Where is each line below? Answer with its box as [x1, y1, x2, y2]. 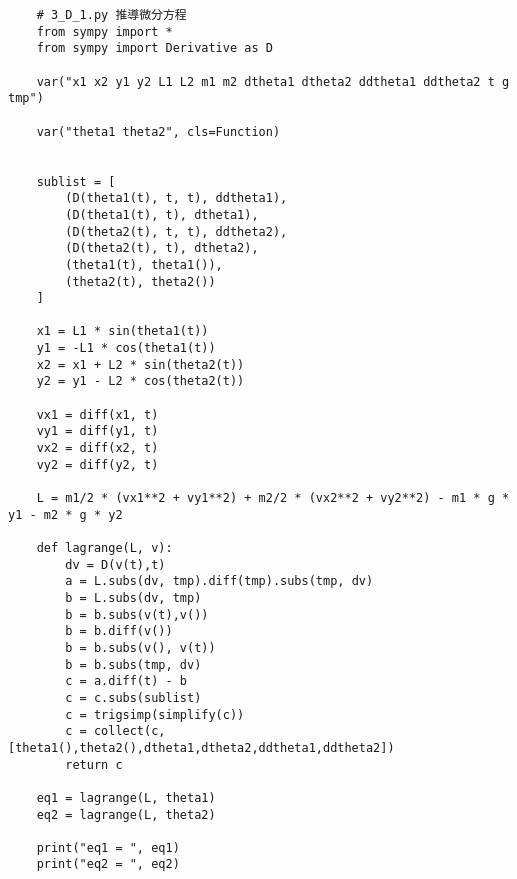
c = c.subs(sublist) [65, 690, 202, 705]
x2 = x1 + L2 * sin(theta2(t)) [36, 357, 245, 372]
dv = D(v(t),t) [65, 557, 166, 572]
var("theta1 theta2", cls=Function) [36, 124, 281, 139]
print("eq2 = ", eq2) [36, 857, 180, 872]
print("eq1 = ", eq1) [36, 840, 180, 855]
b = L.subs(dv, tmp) [65, 590, 202, 605]
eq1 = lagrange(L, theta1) [36, 790, 216, 805]
